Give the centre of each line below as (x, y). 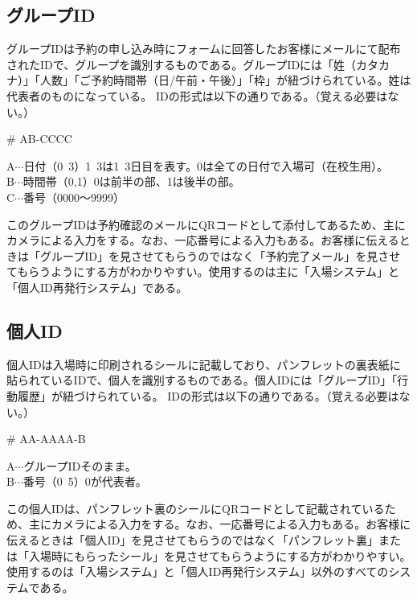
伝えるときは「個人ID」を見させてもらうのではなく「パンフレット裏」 (192, 540)
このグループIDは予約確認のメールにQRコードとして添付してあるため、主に (206, 224)
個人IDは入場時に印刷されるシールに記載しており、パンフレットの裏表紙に (204, 364)
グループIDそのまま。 (80, 465)
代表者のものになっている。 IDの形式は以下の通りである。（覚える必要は (197, 95)
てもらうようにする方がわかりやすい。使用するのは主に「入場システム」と (203, 271)
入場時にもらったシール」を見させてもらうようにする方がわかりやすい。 (220, 555)
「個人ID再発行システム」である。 (97, 287)
